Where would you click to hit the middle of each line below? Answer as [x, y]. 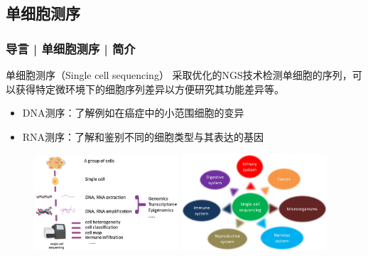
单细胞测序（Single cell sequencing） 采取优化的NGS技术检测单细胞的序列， [179, 75]
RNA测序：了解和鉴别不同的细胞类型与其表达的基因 [143, 136]
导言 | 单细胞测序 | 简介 [71, 48]
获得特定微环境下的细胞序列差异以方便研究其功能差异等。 [150, 89]
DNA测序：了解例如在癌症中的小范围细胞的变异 [133, 113]
